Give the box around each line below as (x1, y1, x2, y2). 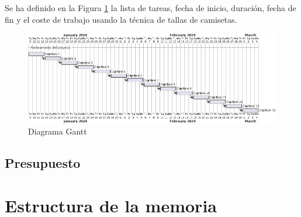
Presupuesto (5, 153, 81, 171)
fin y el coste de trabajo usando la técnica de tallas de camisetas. (5, 13, 237, 25)
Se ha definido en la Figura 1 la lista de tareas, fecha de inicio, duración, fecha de (5, 2, 296, 13)
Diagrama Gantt (28, 125, 87, 137)
